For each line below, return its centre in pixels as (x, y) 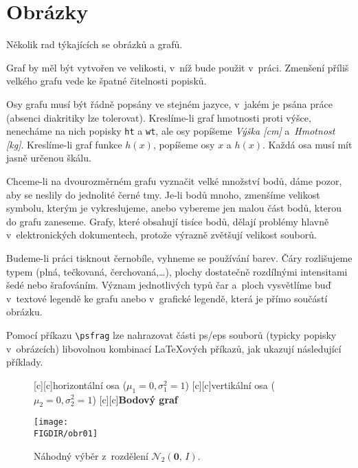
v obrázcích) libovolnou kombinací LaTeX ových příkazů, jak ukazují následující (174, 348)
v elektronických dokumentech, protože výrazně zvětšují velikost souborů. (161, 235)
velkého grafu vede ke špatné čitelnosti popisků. (107, 81)
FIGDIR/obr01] (66, 433)
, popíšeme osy (184, 144)
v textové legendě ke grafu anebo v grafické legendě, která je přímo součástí (167, 298)
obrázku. (24, 312)
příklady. (25, 362)
